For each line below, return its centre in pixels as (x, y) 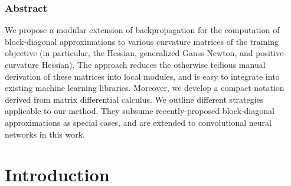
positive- (271, 53)
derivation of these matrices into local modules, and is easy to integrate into (142, 76)
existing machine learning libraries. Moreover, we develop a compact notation (145, 88)
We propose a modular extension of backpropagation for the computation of (142, 30)
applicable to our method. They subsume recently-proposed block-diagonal (140, 111)
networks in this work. (45, 134)
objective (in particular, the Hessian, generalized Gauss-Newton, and (129, 53)
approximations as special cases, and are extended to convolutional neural (138, 122)
